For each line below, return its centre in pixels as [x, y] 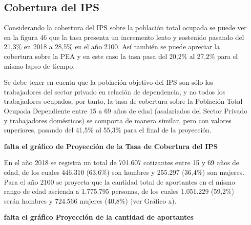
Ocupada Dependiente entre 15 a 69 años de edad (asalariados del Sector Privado [126, 110]
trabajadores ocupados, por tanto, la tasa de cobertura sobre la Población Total [123, 101]
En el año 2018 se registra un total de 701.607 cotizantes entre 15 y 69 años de [122, 162]
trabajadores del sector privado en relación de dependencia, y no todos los [115, 91]
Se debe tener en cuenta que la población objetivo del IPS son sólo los [109, 82]
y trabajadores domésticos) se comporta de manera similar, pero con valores [118, 120]
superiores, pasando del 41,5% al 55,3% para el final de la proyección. [108, 130]
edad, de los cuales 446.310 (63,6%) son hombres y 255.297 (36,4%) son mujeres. [124, 172]
